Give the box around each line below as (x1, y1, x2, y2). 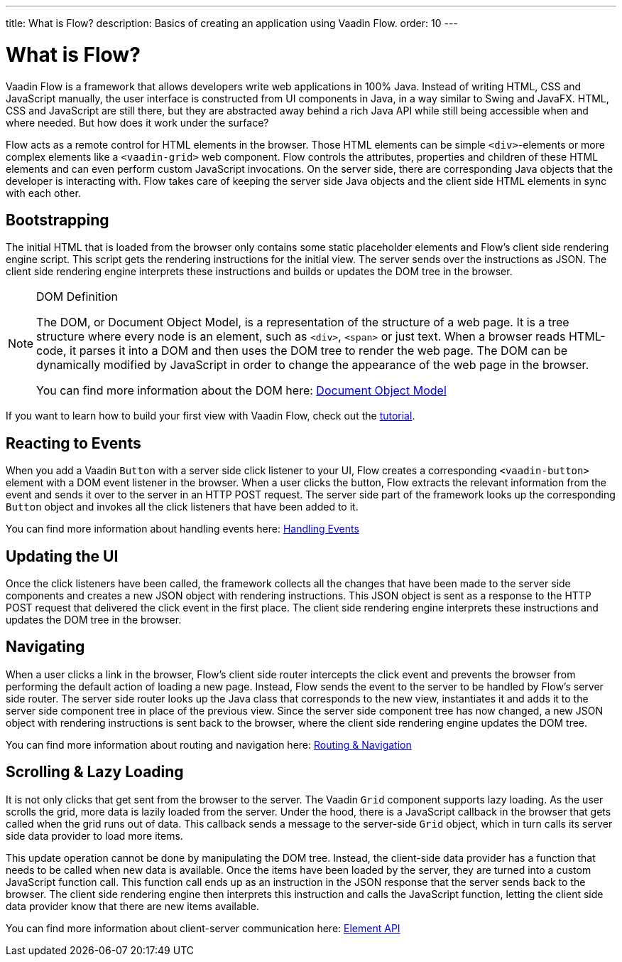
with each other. (6, 186, 81, 199)
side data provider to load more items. (6, 829, 183, 842)
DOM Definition (36, 289, 118, 304)
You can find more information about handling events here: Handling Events (6, 523, 359, 535)
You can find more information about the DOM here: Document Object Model (36, 383, 447, 398)
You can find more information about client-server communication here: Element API (6, 921, 400, 934)
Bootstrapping (6, 210, 109, 229)
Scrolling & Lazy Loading (6, 763, 184, 781)
